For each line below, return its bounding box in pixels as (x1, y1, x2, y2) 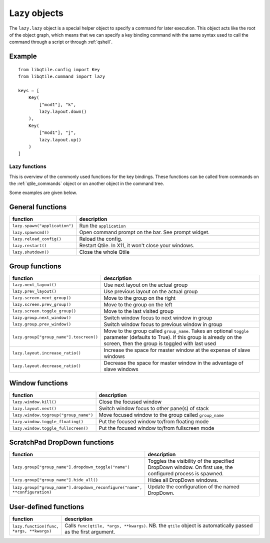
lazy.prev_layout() (12, 289, 57, 294)
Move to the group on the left (103, 301, 172, 308)
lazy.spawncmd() (12, 230, 49, 235)
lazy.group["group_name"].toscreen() (12, 334, 98, 340)
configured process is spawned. (147, 470, 224, 477)
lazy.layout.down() (39, 109, 87, 115)
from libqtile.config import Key (18, 67, 100, 72)
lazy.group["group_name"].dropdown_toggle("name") (12, 464, 130, 470)
